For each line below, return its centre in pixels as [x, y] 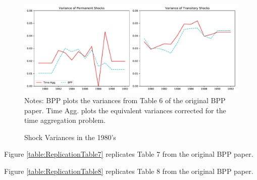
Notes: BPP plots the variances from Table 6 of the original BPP [125, 100]
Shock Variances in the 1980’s [70, 137]
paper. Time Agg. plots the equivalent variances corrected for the [125, 110]
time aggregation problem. [65, 120]
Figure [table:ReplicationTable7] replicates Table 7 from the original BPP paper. [129, 154]
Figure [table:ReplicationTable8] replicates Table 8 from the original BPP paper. [129, 171]
